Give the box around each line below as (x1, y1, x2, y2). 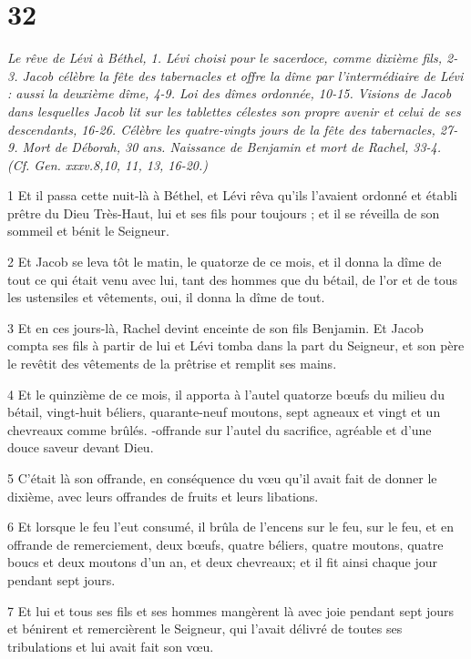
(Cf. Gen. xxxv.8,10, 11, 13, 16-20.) (7, 155, 208, 174)
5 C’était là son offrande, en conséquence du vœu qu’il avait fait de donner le (7, 469, 437, 487)
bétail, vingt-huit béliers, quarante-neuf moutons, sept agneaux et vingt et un (7, 402, 441, 421)
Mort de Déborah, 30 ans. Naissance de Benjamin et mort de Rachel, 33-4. (22, 137, 442, 157)
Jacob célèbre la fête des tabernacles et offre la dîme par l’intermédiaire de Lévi (22, 66, 464, 85)
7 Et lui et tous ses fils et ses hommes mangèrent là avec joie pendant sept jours (7, 601, 455, 620)
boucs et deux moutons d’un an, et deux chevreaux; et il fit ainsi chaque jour (7, 553, 438, 572)
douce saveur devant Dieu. (7, 438, 154, 457)
